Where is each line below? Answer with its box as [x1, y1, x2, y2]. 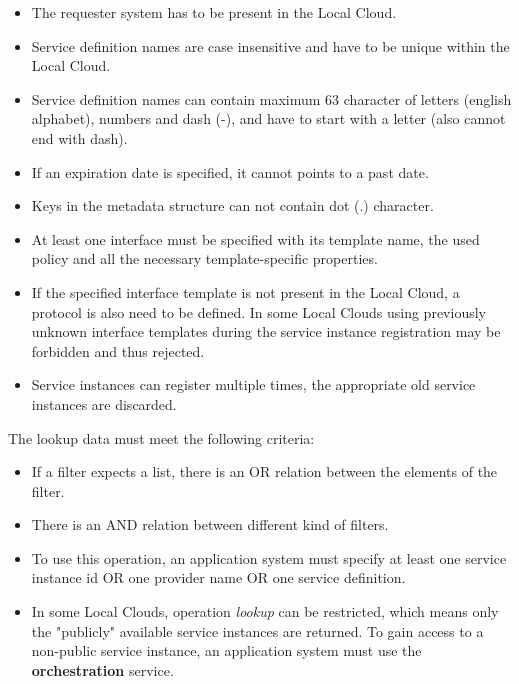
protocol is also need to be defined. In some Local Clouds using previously [31, 301, 486, 322]
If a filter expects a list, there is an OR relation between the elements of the [31, 461, 498, 482]
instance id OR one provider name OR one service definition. [31, 567, 406, 588]
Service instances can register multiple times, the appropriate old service [31, 374, 476, 395]
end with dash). [31, 127, 128, 148]
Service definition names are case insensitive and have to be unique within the [31, 35, 510, 56]
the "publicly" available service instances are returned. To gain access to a [31, 620, 484, 641]
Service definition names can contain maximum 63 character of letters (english [31, 88, 512, 109]
